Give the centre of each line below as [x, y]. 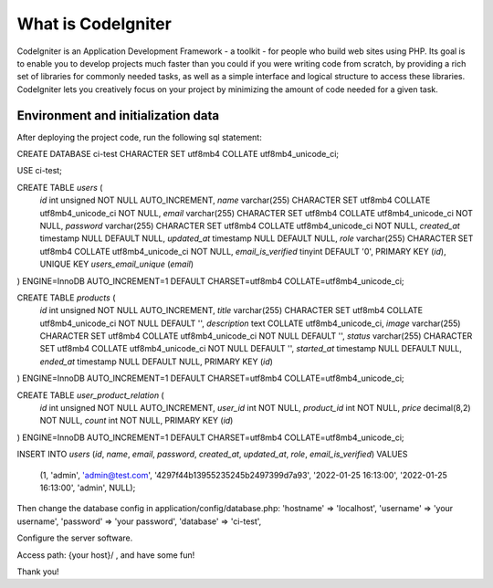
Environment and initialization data [118, 115]
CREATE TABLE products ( [66, 298]
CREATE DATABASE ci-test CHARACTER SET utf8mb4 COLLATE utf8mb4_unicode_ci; [178, 154]
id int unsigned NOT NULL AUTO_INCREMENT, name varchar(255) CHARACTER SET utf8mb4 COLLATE [235, 200]
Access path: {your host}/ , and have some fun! [106, 555]
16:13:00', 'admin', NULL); [88, 488]
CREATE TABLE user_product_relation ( [90, 395]
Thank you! [38, 572]
